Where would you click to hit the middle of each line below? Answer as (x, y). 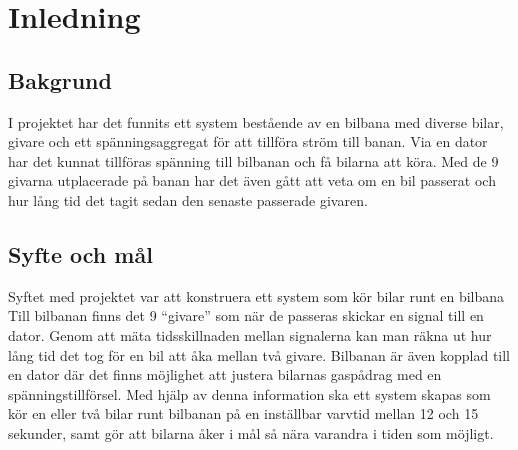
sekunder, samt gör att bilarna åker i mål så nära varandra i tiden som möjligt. (251, 432)
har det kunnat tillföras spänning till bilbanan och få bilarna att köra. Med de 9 (253, 160)
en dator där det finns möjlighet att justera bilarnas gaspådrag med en (225, 374)
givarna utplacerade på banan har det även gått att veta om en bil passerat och (252, 180)
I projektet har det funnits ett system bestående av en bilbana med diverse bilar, (256, 121)
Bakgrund (60, 79)
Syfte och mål (80, 253)
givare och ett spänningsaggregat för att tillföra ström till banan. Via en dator (248, 141)
